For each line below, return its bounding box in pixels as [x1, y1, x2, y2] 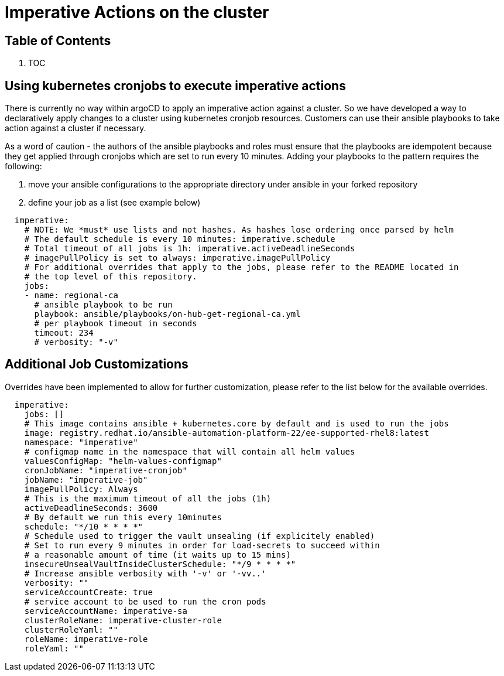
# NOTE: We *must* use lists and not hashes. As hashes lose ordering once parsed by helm [24, 225, 454, 235]
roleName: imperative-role [24, 634, 148, 644]
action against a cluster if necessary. [5, 123, 146, 134]
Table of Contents [5, 33, 111, 48]
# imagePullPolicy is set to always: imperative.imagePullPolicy [24, 253, 331, 263]
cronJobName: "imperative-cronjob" [24, 465, 187, 475]
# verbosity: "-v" [34, 337, 118, 347]
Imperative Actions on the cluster [5, 2, 269, 22]
